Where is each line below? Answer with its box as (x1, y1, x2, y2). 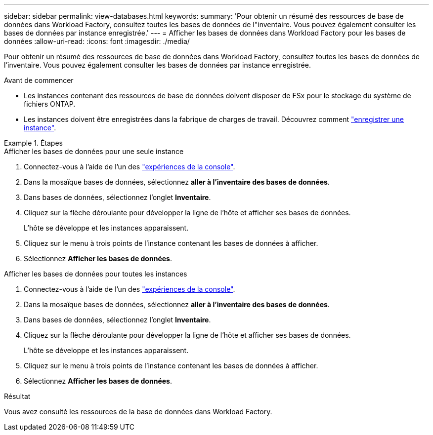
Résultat (4, 392, 31, 400)
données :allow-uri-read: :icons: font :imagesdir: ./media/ (4, 37, 190, 45)
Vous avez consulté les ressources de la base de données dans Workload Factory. (4, 407, 272, 416)
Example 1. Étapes (4, 139, 63, 147)
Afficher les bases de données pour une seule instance (4, 147, 184, 156)
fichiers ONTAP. (24, 100, 76, 108)
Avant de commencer (4, 76, 74, 84)
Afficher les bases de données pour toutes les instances (4, 270, 187, 278)
